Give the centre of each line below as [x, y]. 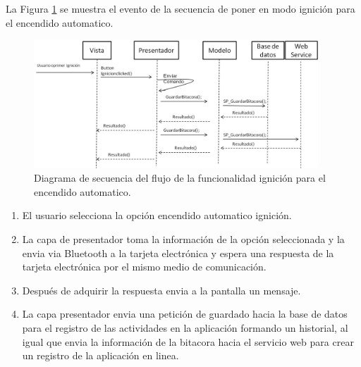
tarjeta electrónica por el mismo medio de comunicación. [144, 267]
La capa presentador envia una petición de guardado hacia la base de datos [185, 314]
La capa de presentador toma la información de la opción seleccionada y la [183, 239]
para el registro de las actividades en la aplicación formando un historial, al [185, 328]
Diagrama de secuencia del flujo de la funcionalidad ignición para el [180, 178]
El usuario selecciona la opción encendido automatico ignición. [157, 215]
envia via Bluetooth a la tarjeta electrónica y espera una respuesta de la [178, 253]
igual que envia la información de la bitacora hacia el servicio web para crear [188, 341]
